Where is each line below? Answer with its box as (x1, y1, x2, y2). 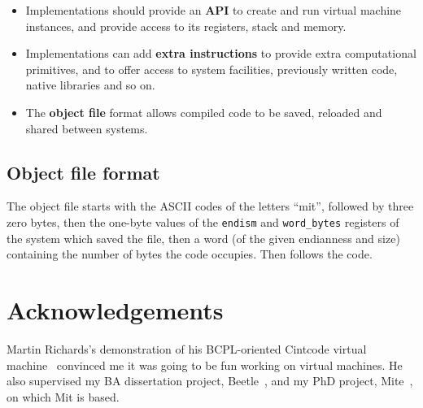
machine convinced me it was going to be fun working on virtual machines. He (7, 356, 403, 373)
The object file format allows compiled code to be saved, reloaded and (25, 103, 382, 120)
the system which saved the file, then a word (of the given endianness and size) (7, 229, 400, 246)
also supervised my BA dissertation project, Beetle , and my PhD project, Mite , (7, 372, 413, 389)
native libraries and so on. (25, 76, 155, 93)
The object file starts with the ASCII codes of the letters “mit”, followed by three (7, 197, 414, 215)
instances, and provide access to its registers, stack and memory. (25, 17, 347, 34)
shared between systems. (25, 119, 148, 137)
